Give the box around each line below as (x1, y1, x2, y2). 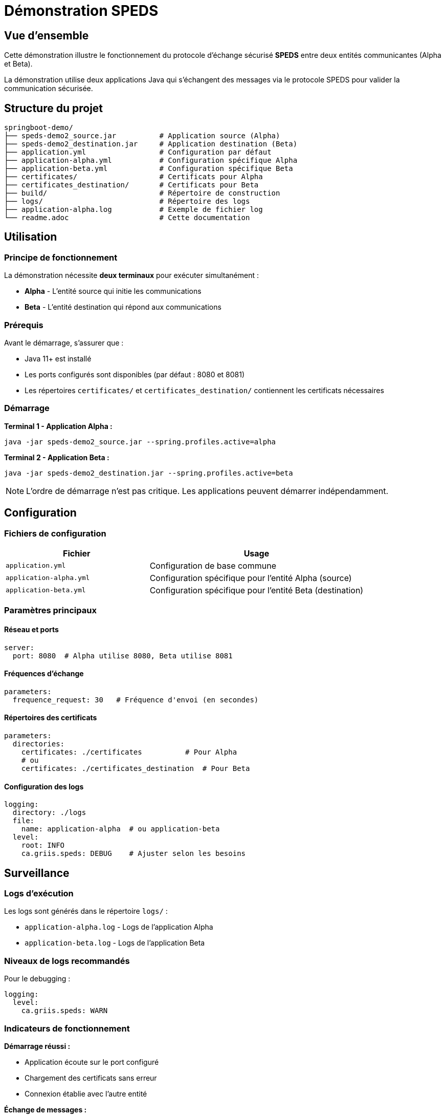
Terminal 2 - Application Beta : (4, 453, 109, 462)
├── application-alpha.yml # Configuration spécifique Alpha (4, 156, 298, 165)
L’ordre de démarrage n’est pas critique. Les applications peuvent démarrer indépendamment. (26, 485, 389, 496)
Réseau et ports (4, 625, 59, 634)
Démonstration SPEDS (4, 2, 159, 19)
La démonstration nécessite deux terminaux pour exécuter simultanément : (4, 271, 259, 280)
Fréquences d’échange (4, 669, 84, 678)
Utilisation (4, 230, 57, 244)
